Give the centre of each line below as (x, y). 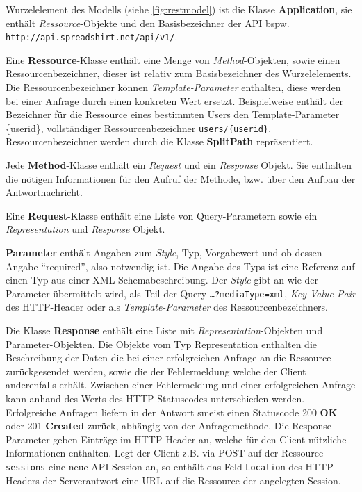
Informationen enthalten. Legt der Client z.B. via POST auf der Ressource (165, 453)
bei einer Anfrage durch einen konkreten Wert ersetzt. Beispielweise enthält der (175, 100)
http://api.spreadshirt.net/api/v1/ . (92, 36)
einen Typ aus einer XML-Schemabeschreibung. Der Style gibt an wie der (162, 280)
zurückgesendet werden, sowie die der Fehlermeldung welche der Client (156, 371)
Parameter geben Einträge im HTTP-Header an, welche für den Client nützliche (176, 439)
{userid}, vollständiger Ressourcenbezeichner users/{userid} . (139, 128)
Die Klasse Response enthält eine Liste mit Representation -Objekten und (164, 330)
